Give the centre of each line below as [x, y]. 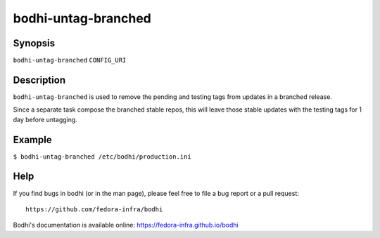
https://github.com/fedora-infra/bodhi [94, 209]
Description [39, 80]
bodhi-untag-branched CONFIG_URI [70, 60]
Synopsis [34, 43]
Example [32, 139]
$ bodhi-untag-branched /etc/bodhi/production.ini [102, 157]
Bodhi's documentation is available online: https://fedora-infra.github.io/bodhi [126, 225]
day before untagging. [45, 119]
